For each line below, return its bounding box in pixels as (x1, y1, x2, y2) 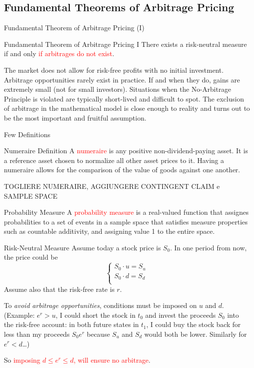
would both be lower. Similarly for (144, 328, 247, 339)
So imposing (4, 355, 41, 365)
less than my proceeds (4, 328, 70, 339)
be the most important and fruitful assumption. (4, 112, 147, 123)
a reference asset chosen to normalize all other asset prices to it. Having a (4, 155, 224, 165)
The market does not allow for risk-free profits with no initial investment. (4, 64, 224, 75)
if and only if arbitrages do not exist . (4, 48, 114, 59)
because (86, 328, 110, 339)
